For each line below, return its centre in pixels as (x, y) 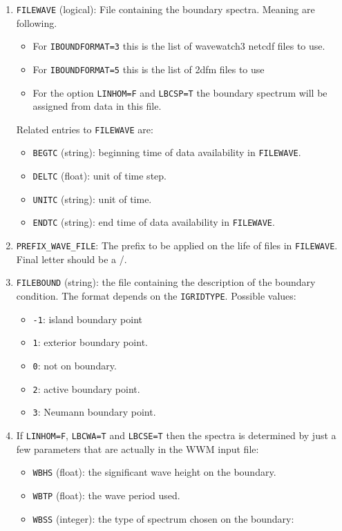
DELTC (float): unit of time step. (99, 176)
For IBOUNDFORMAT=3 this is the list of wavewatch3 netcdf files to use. (179, 46)
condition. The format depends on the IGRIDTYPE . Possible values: (156, 296)
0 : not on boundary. (75, 365)
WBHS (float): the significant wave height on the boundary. (154, 472)
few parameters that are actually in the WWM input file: (137, 448)
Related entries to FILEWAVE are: (85, 129)
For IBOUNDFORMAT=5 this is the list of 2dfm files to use (149, 69)
